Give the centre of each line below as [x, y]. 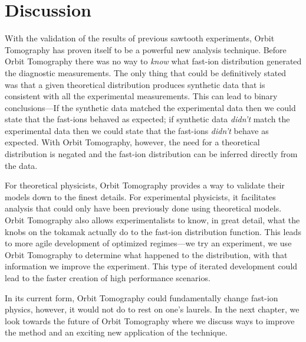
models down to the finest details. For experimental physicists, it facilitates [140, 196]
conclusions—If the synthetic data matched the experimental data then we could [150, 107]
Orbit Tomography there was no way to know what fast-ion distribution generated [153, 61]
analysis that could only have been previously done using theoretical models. [143, 208]
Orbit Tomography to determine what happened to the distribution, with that [146, 254]
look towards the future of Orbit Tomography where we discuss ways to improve [150, 320]
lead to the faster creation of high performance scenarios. [108, 278]
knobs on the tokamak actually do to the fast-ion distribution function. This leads [153, 231]
